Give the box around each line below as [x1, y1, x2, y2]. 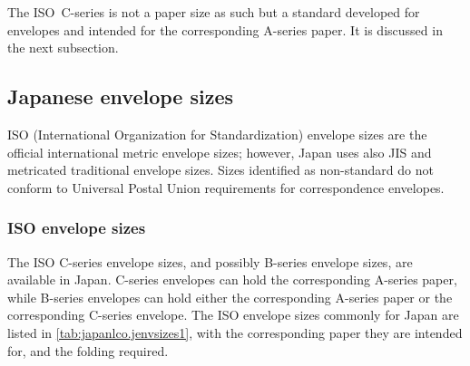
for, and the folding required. [7, 341, 169, 360]
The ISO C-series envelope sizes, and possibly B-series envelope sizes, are [7, 252, 413, 271]
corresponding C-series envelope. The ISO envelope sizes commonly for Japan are [7, 305, 459, 324]
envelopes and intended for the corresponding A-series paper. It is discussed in [7, 20, 443, 39]
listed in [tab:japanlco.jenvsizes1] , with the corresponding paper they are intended [7, 323, 463, 342]
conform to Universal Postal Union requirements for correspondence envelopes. [7, 178, 445, 197]
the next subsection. [7, 38, 119, 57]
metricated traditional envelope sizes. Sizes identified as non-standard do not [7, 160, 434, 179]
